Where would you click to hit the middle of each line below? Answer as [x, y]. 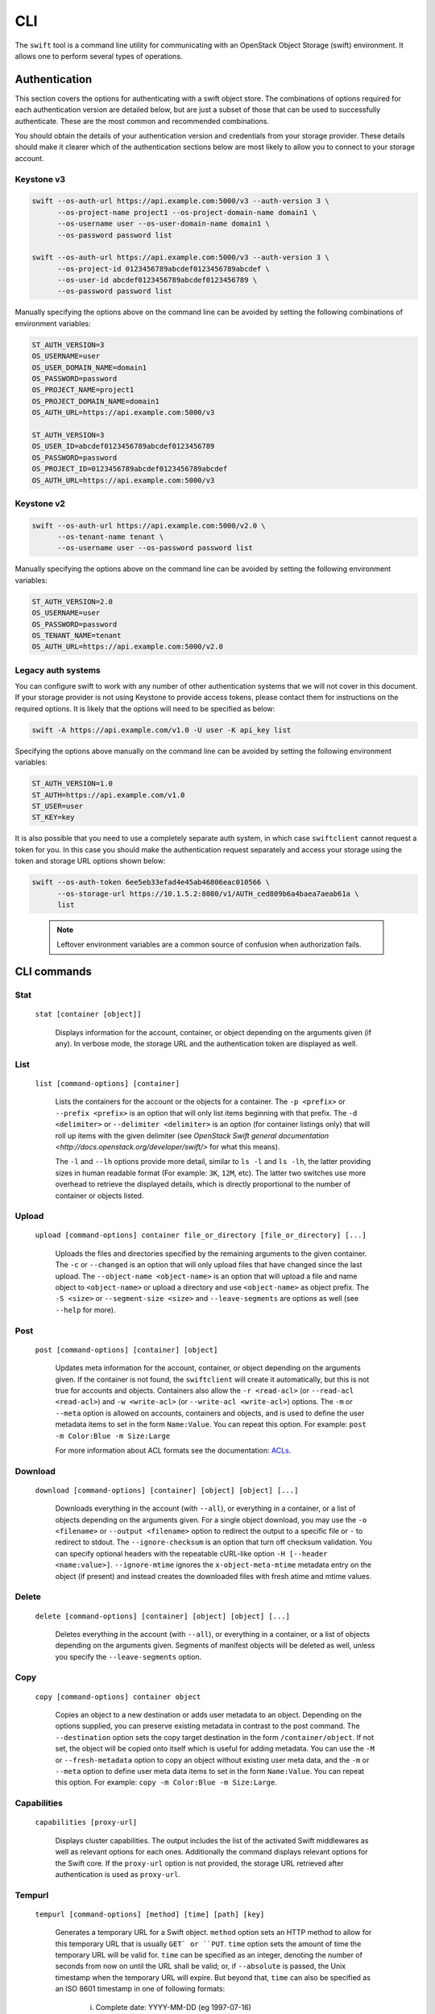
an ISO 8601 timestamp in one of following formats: [140, 1989]
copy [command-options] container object [118, 1697]
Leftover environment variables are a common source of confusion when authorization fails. [209, 945]
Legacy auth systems [58, 670]
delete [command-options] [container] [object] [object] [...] [162, 1616]
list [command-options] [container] [108, 1084]
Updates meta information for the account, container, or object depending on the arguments [208, 1368]
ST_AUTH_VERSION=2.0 [72, 601]
